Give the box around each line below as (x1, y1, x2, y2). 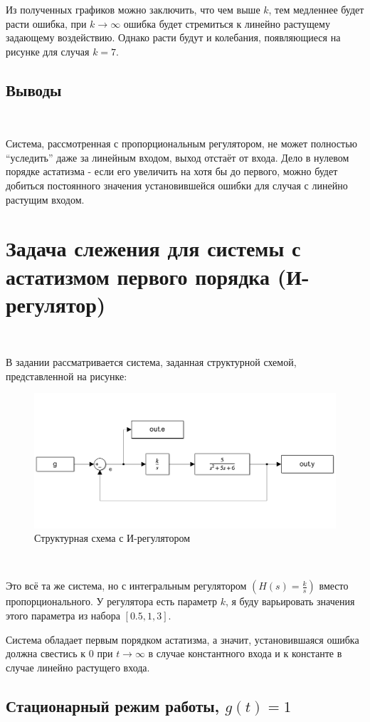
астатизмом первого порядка (6, 261, 270, 291)
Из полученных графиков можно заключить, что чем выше (6, 2, 260, 16)
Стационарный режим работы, (6, 694, 220, 716)
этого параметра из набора (6, 608, 120, 623)
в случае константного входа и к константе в (148, 646, 342, 661)
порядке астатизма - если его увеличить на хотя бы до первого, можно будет (6, 164, 338, 179)
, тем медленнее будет (268, 2, 364, 16)
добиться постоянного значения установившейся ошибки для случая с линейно (6, 177, 348, 192)
